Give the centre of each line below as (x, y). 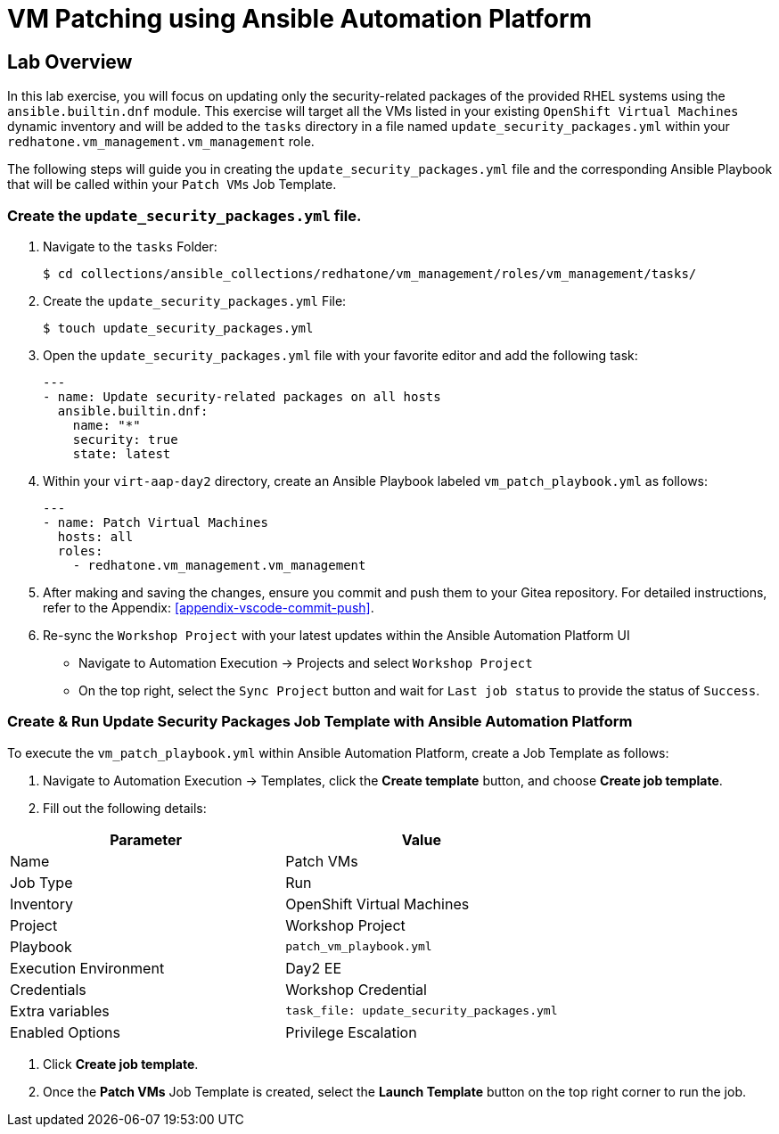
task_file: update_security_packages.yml (422, 1011)
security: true (125, 439)
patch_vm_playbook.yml (359, 947)
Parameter (146, 839)
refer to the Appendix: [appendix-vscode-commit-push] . (209, 607)
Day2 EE (314, 968)
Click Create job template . (121, 1064)
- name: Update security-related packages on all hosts (242, 396)
